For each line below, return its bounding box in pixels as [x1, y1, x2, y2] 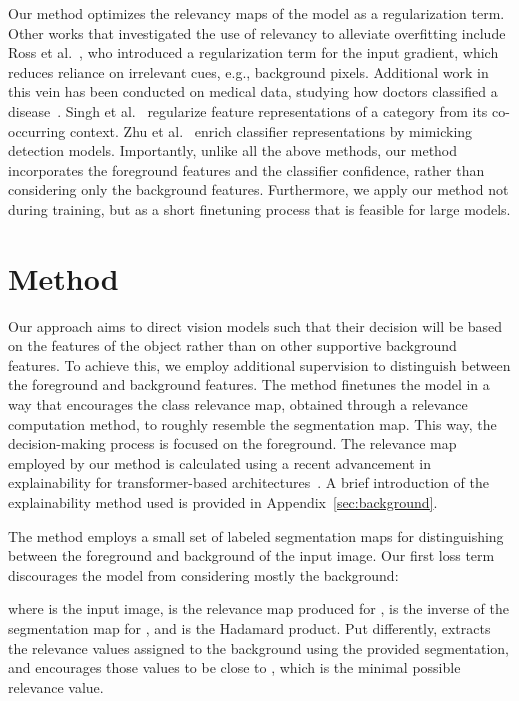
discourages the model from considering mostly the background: [8, 564, 399, 585]
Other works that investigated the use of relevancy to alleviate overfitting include [8, 22, 506, 43]
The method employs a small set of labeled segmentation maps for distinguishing [8, 525, 504, 546]
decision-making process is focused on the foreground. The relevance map [8, 433, 457, 454]
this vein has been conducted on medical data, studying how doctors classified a [8, 81, 498, 102]
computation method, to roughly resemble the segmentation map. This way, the [8, 413, 497, 434]
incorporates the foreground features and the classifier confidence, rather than [8, 159, 485, 180]
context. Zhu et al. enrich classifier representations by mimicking [69, 120, 473, 141]
